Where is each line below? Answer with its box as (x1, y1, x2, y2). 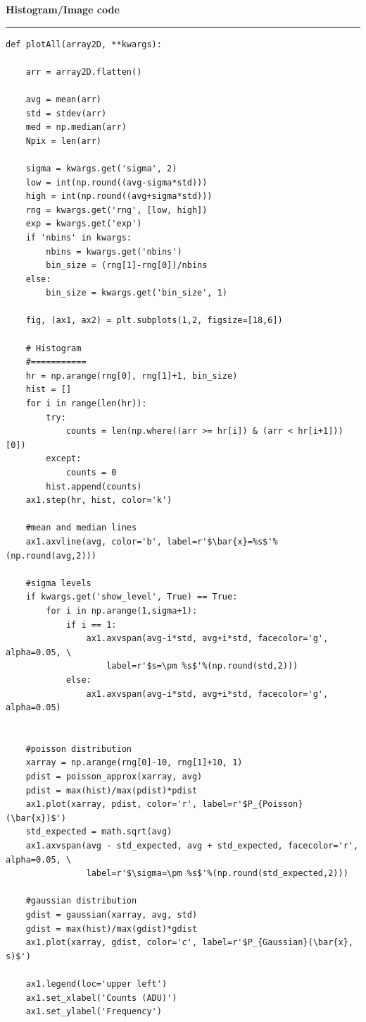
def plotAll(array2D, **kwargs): (6, 39, 162, 49)
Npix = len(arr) (25, 135, 102, 146)
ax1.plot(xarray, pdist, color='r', (25, 799, 198, 810)
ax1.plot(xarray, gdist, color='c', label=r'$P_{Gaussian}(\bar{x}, (25, 937, 353, 948)
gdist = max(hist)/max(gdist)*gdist (25, 923, 198, 934)
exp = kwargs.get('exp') (25, 219, 142, 229)
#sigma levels (25, 578, 91, 588)
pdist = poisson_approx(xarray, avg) (25, 772, 203, 782)
